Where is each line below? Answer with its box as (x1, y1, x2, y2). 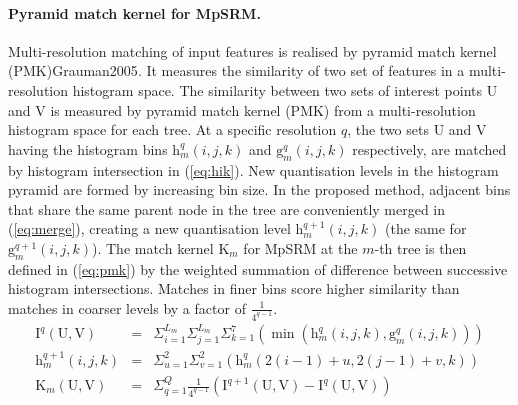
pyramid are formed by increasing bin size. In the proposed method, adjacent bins (8, 179, 511, 200)
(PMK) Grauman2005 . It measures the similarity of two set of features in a (8, 60, 465, 81)
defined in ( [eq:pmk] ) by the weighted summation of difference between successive (8, 258, 508, 279)
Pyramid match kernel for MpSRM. (8, 2, 261, 23)
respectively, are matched (352, 138, 507, 159)
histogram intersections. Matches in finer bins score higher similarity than (8, 278, 460, 299)
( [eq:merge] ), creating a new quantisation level (8, 218, 291, 239)
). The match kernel (91, 237, 214, 258)
